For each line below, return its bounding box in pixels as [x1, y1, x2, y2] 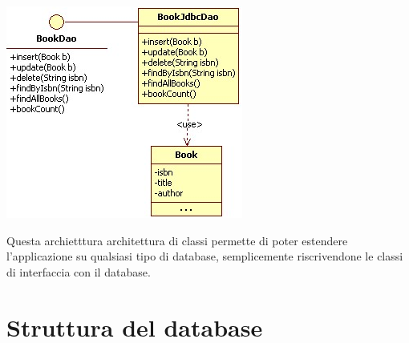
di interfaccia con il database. [6, 263, 151, 280]
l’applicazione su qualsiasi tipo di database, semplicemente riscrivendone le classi [6, 248, 403, 264]
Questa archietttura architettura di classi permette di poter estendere [6, 232, 348, 248]
